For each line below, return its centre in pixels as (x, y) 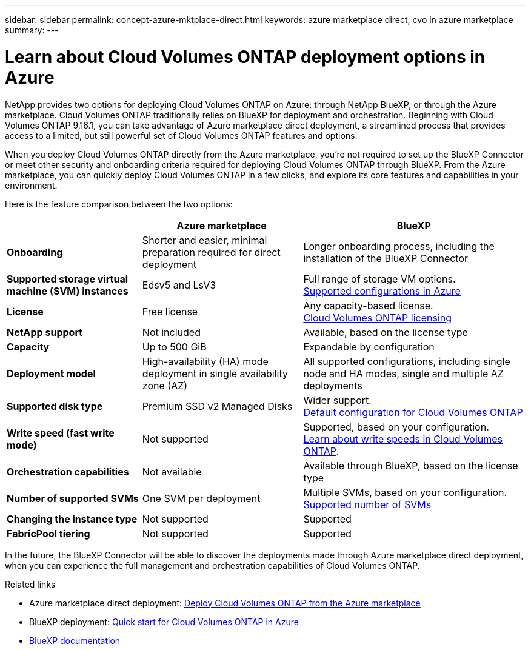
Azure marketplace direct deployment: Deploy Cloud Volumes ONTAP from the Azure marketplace (225, 603)
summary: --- (32, 30)
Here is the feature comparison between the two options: (119, 204)
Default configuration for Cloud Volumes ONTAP (413, 412)
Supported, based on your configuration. (396, 427)
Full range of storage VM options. (379, 279)
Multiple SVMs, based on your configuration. (405, 492)
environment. (31, 185)
